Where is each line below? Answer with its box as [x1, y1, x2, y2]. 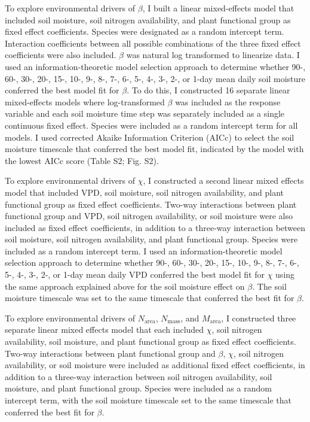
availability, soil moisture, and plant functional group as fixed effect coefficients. [5, 335, 296, 348]
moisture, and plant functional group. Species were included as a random [5, 382, 272, 394]
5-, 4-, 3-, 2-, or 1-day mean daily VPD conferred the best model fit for [5, 268, 265, 281]
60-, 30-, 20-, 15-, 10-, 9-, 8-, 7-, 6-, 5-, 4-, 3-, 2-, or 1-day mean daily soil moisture [5, 72, 305, 84]
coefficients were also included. [5, 48, 116, 61]
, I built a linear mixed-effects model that [142, 2, 294, 14]
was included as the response [175, 95, 281, 108]
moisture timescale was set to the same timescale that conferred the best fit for [5, 292, 294, 304]
